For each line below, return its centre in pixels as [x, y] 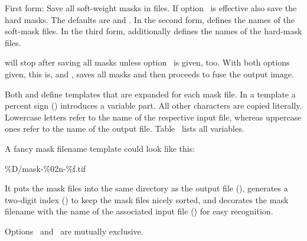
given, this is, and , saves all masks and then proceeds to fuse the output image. [149, 74]
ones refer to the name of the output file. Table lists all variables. [125, 128]
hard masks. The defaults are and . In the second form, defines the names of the [150, 19]
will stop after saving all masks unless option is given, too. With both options [147, 62]
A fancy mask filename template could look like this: [100, 148]
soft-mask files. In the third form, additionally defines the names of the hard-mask [153, 31]
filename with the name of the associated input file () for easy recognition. [139, 211]
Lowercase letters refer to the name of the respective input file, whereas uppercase [153, 117]
